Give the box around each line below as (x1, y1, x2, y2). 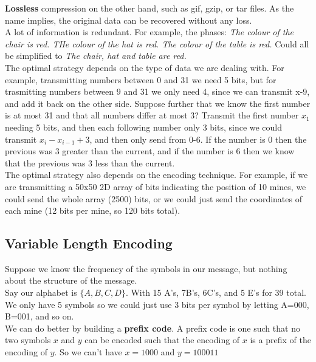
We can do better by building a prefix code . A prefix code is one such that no (5, 321, 300, 334)
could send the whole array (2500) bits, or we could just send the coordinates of (5, 192, 302, 205)
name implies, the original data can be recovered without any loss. (5, 13, 252, 26)
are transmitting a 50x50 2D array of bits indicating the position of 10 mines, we (5, 180, 306, 193)
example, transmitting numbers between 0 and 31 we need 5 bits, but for (5, 73, 276, 86)
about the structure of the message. (5, 274, 137, 287)
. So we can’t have (54, 346, 122, 358)
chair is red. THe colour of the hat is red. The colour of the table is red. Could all (5, 37, 309, 50)
